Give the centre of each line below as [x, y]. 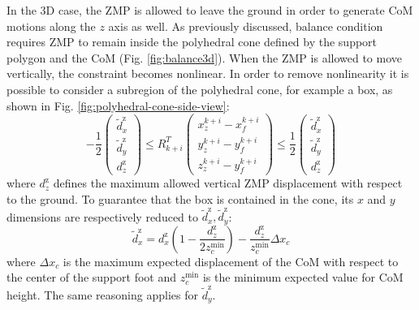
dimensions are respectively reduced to [102, 216]
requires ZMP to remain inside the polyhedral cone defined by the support [192, 42]
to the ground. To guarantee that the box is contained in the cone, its [180, 198]
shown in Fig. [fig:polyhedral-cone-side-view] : [118, 105]
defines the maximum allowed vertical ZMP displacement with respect [228, 183]
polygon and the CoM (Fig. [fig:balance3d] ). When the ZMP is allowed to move [204, 57]
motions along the [51, 26]
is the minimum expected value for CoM [303, 277]
